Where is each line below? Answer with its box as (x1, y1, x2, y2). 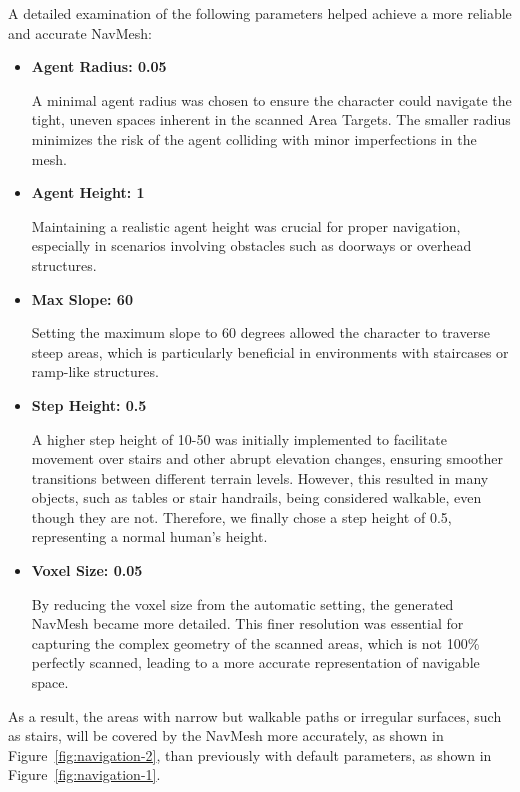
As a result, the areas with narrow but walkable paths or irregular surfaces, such (8, 705, 502, 726)
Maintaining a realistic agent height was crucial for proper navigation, (31, 215, 461, 236)
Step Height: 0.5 (31, 394, 147, 415)
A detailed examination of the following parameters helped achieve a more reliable (8, 3, 512, 23)
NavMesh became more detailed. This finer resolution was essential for (31, 613, 464, 634)
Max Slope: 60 (31, 288, 133, 309)
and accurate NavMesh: (8, 22, 153, 43)
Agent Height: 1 (31, 182, 145, 203)
